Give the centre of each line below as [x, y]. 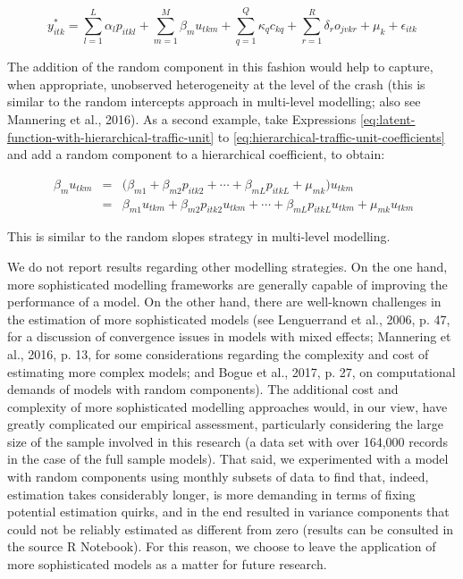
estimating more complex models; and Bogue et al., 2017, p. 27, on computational [231, 371]
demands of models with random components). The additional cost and [203, 389]
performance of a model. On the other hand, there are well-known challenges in [224, 302]
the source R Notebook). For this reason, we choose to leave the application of [222, 546]
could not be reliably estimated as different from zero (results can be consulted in [231, 529]
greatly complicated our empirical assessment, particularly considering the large [225, 424]
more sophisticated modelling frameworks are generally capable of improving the [227, 284]
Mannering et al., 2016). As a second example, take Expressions [182, 118]
